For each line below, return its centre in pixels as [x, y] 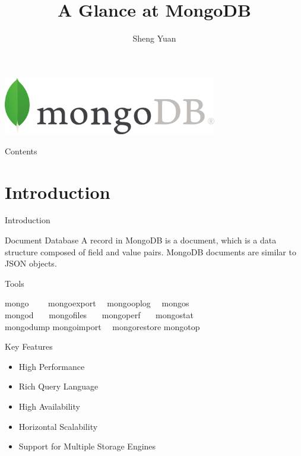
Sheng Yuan [154, 38]
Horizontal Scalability [58, 426]
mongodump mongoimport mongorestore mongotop [102, 326]
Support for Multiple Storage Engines [87, 446]
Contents [21, 151]
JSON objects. [31, 263]
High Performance [52, 366]
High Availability [49, 406]
